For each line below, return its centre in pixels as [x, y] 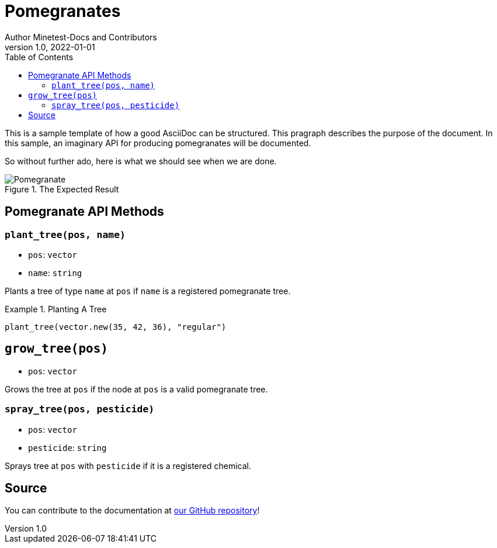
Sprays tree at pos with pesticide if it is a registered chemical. [128, 466]
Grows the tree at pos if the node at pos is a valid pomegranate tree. [136, 389]
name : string [55, 273]
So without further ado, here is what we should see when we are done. [141, 161]
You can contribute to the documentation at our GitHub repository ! [132, 511]
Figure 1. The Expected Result [62, 189]
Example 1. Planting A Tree [56, 309]
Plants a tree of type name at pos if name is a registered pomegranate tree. [148, 291]
